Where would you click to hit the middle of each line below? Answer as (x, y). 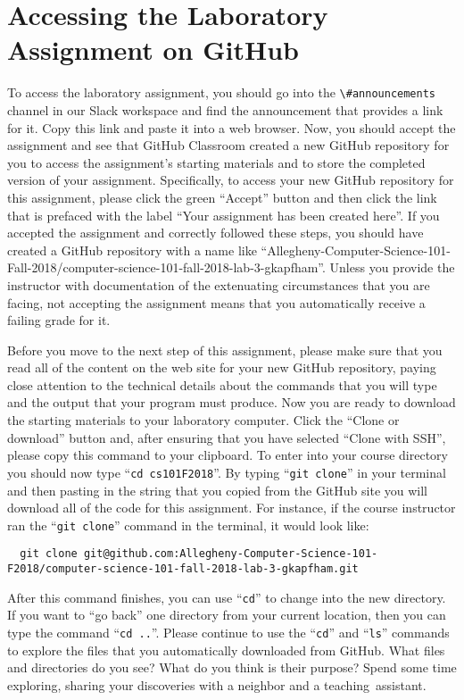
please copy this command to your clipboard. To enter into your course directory (228, 455)
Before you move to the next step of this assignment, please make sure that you (225, 350)
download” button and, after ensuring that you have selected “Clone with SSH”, (227, 437)
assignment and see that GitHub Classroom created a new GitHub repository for (228, 145)
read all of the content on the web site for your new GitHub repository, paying (222, 367)
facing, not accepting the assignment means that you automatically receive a (216, 302)
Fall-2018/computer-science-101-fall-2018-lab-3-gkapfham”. (166, 267)
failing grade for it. (59, 320)
